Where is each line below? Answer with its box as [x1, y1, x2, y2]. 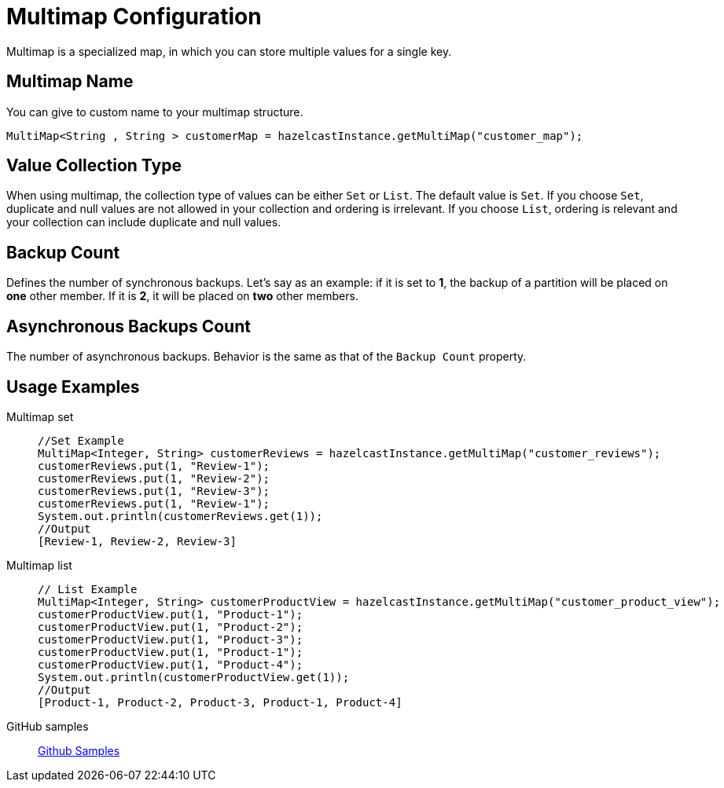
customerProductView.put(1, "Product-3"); [38, 632, 303, 646]
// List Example [38, 582, 138, 596]
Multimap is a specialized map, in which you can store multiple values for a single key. [6, 44, 452, 58]
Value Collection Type [6, 156, 182, 176]
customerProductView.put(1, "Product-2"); [38, 620, 303, 633]
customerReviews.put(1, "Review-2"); [38, 471, 270, 485]
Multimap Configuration [6, 3, 262, 30]
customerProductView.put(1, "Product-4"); [38, 658, 303, 671]
